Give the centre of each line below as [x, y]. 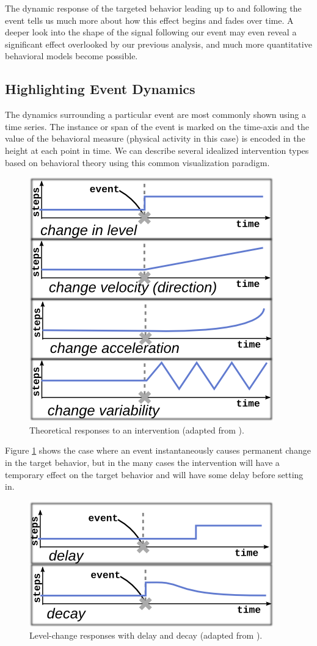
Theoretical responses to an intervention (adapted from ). [137, 430]
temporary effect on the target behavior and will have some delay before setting [154, 474]
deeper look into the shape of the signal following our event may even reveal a [151, 32]
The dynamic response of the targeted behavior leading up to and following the [153, 8]
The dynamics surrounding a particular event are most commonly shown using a [155, 114]
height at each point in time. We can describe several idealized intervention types [157, 150]
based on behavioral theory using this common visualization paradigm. [137, 162]
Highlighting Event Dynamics [100, 89]
